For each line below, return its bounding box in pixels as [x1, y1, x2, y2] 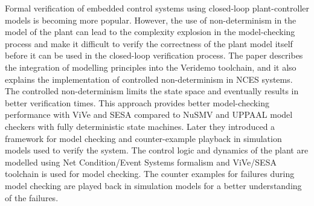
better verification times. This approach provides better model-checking [5, 96, 269, 109]
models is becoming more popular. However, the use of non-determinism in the [5, 13, 296, 26]
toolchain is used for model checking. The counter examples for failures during [5, 167, 295, 180]
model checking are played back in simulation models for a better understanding [5, 179, 302, 192]
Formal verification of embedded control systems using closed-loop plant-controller [5, 2, 309, 14]
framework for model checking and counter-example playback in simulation [5, 132, 282, 144]
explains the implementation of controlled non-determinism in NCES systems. [5, 72, 293, 85]
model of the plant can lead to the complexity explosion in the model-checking [5, 25, 295, 38]
